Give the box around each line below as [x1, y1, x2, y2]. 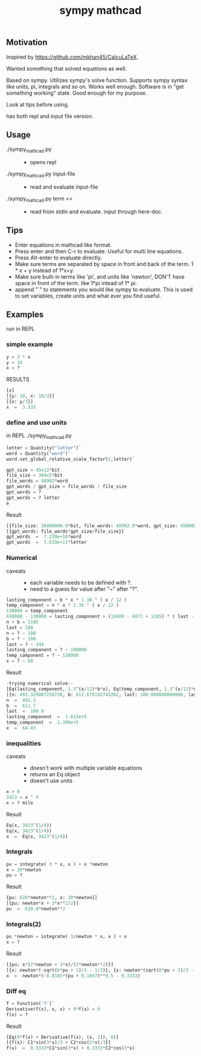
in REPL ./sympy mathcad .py [6, 432, 72, 440]
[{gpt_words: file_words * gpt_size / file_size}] [6, 528, 124, 534]
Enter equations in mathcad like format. [14, 241, 112, 249]
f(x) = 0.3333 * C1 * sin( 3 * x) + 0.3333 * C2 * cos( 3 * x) [6, 1045, 135, 1051]
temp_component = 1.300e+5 [6, 719, 79, 725]
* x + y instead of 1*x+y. [14, 267, 75, 274]
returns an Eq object [29, 771, 81, 778]
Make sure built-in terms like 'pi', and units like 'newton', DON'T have [14, 273, 185, 280]
